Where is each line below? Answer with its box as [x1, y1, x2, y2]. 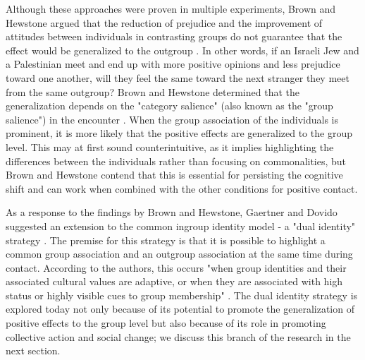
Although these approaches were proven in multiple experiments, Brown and [6, 1, 336, 16]
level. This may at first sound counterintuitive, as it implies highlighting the [6, 139, 334, 154]
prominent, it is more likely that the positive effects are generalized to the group [6, 126, 352, 140]
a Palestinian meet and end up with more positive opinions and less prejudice [6, 56, 340, 71]
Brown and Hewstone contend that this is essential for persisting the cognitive [6, 167, 343, 182]
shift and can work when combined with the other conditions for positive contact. [6, 181, 358, 196]
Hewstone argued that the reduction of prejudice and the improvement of [6, 15, 323, 30]
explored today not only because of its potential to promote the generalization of [6, 301, 354, 316]
